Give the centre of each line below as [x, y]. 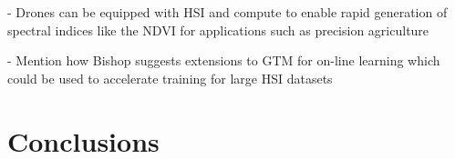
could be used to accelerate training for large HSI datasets [170, 78]
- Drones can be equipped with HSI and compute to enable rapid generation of [227, 12]
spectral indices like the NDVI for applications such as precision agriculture [218, 30]
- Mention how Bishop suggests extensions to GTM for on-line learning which [224, 60]
